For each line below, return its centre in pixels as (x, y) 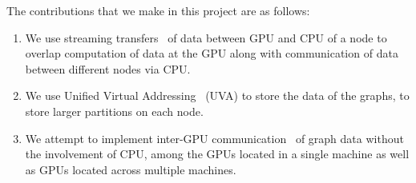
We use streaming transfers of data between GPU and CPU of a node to (206, 37)
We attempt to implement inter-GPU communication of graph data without (214, 138)
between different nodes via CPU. (108, 68)
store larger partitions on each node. (114, 111)
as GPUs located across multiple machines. (131, 169)
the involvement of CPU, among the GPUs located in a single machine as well (217, 154)
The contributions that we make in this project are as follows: (158, 10)
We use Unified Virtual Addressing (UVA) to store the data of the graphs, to (217, 95)
